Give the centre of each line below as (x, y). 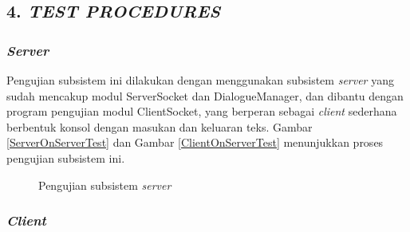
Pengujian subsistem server (105, 185)
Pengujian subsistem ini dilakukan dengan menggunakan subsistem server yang (200, 80)
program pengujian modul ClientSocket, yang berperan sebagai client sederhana (202, 111)
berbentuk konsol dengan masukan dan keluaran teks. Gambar (160, 126)
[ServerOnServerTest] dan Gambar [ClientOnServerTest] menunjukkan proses (195, 142)
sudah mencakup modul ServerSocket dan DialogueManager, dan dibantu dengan (205, 95)
